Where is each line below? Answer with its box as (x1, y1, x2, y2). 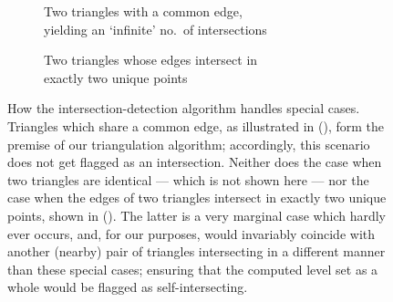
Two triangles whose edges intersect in (44, 50, 258, 69)
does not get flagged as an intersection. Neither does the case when (7, 152, 382, 172)
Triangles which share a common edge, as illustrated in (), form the (7, 116, 385, 135)
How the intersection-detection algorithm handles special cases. (7, 99, 360, 118)
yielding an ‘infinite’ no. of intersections (44, 19, 267, 38)
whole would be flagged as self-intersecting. (7, 277, 248, 297)
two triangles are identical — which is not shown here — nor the (7, 170, 369, 189)
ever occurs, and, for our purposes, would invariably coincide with (7, 224, 376, 243)
